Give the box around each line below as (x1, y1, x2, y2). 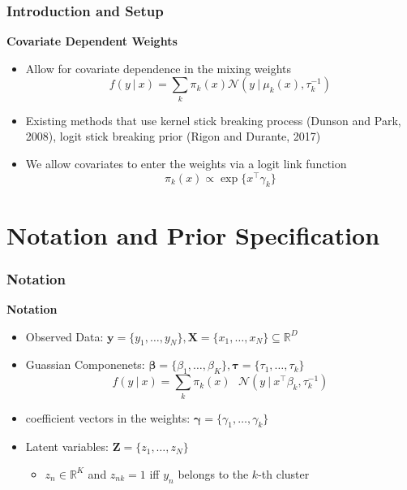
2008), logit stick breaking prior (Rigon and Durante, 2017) (25, 128, 321, 145)
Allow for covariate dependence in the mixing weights (25, 59, 291, 76)
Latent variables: (25, 438, 109, 455)
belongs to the (178, 465, 249, 482)
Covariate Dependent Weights (6, 33, 178, 50)
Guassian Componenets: (25, 356, 145, 373)
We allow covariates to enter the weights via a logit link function (25, 154, 347, 171)
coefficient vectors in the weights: (25, 409, 191, 426)
